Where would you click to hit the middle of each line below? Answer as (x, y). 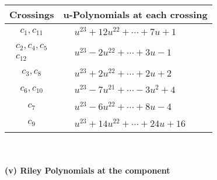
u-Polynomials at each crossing (135, 14)
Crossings (32, 14)
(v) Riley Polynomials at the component (87, 170)
